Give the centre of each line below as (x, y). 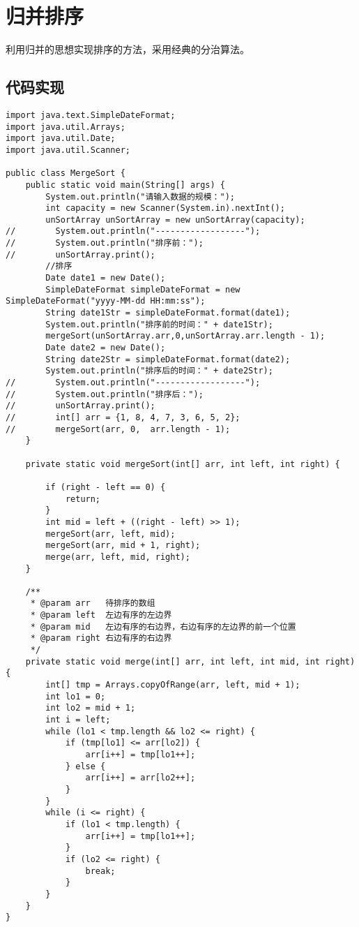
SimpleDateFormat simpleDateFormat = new (143, 289)
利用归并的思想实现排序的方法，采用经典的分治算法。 (128, 49)
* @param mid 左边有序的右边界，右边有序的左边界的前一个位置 (163, 626)
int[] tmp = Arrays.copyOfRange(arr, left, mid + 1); (173, 685)
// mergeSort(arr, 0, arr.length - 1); (118, 429)
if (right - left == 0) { (106, 487)
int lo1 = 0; (76, 696)
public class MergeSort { (66, 173)
